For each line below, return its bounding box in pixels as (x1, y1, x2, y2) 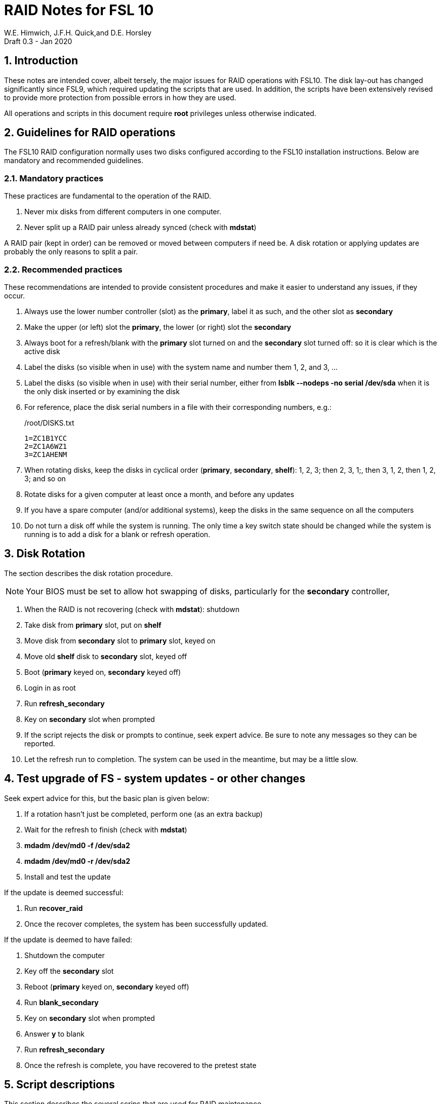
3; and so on (24, 474, 66, 483)
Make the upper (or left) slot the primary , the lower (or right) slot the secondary (24, 322, 292, 331)
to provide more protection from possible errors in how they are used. (4, 93, 236, 102)
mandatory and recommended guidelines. (4, 156, 144, 165)
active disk (24, 347, 60, 356)
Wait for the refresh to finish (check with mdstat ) (24, 825, 187, 834)
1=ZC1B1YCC (24, 434, 67, 442)
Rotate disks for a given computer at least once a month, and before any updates (24, 489, 294, 499)
